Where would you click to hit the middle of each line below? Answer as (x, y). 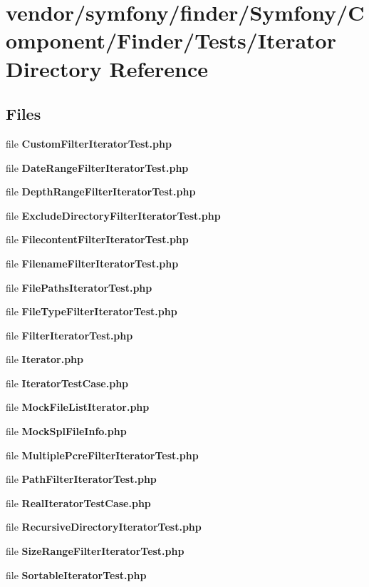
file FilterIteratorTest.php (69, 335)
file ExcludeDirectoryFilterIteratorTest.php (113, 215)
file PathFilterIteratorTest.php (81, 479)
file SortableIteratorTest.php (76, 575)
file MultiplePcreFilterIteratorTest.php (102, 455)
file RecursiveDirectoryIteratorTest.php (104, 527)
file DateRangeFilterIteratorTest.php (97, 167)
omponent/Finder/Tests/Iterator (171, 40)
